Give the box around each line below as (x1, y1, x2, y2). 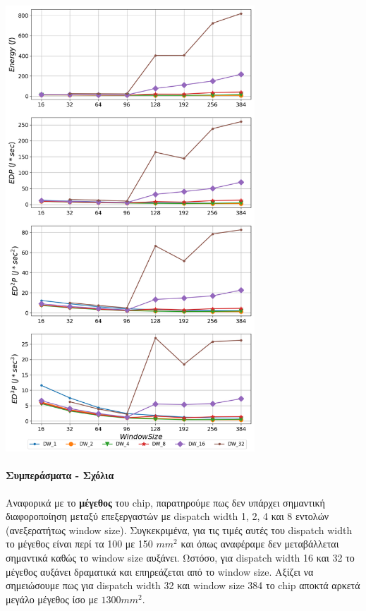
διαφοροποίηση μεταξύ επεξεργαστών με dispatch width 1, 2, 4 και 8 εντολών (6, 509, 329, 524)
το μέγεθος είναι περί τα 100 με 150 (6, 536, 153, 551)
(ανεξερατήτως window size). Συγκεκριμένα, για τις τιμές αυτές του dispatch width (6, 522, 353, 537)
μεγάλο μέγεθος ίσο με (6, 591, 98, 606)
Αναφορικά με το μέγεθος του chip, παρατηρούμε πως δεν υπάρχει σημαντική (6, 495, 325, 509)
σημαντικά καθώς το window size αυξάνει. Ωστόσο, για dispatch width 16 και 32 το (6, 550, 355, 565)
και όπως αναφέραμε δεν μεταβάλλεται (181, 536, 339, 551)
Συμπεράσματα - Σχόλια (6, 468, 114, 483)
